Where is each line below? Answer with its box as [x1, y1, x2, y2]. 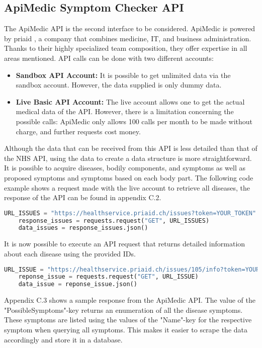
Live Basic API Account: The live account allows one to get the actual [16, 96, 245, 107]
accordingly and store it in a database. [4, 334, 123, 344]
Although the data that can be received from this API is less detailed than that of [4, 143, 257, 153]
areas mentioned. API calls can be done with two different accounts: [4, 52, 214, 63]
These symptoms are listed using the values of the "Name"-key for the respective [4, 314, 252, 325]
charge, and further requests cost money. [16, 126, 141, 136]
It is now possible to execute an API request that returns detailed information [4, 238, 245, 249]
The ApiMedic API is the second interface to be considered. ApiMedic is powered [4, 23, 255, 34]
